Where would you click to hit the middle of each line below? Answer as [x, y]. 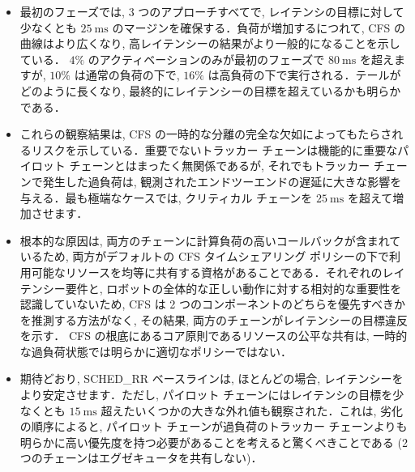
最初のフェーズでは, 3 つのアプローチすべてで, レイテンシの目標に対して [212, 11]
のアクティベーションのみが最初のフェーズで [206, 59]
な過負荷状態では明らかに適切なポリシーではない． [156, 351]
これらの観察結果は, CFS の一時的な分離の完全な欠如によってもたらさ [206, 134]
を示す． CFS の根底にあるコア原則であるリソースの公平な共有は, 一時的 [214, 336]
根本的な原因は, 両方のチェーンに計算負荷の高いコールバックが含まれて [210, 240]
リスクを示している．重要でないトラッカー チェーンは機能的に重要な [214, 149]
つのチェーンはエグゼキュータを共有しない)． [141, 458]
